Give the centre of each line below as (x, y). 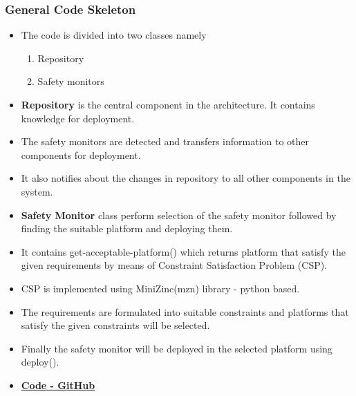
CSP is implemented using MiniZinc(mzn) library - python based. (160, 288)
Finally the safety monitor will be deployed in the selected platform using (177, 348)
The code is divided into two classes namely (114, 35)
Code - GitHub (58, 385)
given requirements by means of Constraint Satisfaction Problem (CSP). (174, 265)
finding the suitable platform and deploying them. (127, 228)
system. (37, 191)
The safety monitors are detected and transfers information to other (165, 141)
